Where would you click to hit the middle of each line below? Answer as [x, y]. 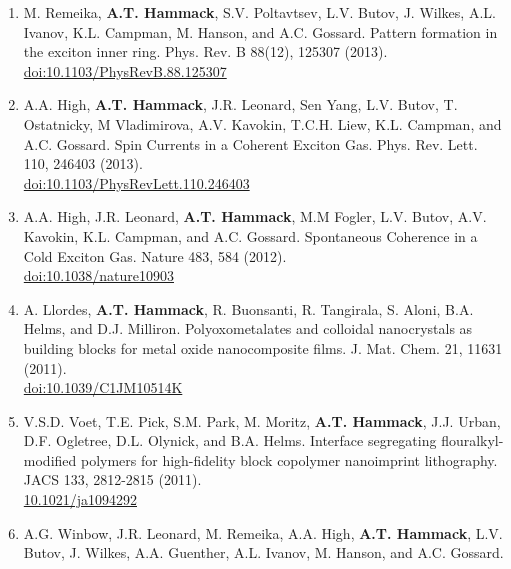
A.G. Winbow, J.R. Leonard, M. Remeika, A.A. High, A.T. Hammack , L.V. [263, 532]
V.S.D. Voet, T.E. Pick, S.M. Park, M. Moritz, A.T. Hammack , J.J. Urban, [262, 420]
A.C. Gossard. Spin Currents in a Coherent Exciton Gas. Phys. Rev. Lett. [250, 143]
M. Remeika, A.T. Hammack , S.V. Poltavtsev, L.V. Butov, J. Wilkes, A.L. [259, 12]
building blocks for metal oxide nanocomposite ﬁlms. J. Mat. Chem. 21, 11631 [263, 347]
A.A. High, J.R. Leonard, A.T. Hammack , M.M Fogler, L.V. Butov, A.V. [255, 216]
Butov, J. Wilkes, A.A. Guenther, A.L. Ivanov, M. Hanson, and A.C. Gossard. [263, 552]
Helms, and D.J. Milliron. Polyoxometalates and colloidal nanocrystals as [248, 328]
